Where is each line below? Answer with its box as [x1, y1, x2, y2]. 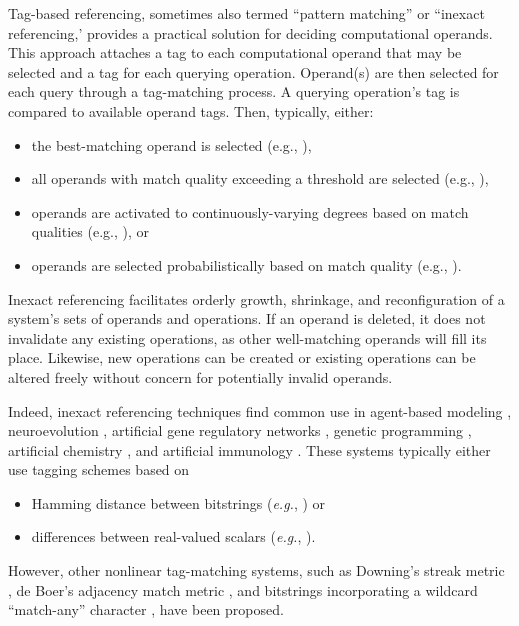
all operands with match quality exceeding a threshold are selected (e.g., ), [31, 168, 489, 189]
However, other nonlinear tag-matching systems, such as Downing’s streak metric [8, 560, 505, 581]
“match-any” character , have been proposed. [8, 599, 284, 620]
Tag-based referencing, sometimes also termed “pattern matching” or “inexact [8, 3, 485, 23]
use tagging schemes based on [8, 459, 190, 480]
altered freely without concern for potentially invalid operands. [8, 366, 393, 387]
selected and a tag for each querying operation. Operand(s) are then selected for [8, 61, 499, 82]
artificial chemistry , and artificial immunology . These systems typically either [8, 439, 491, 460]
